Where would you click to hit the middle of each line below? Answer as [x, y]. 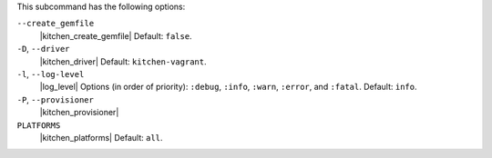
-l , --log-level [51, 74]
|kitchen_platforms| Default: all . [101, 137]
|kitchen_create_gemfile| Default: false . [116, 35]
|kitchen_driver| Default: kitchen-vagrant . [123, 61]
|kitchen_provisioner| [79, 113]
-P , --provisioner [56, 99]
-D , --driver [43, 49]
